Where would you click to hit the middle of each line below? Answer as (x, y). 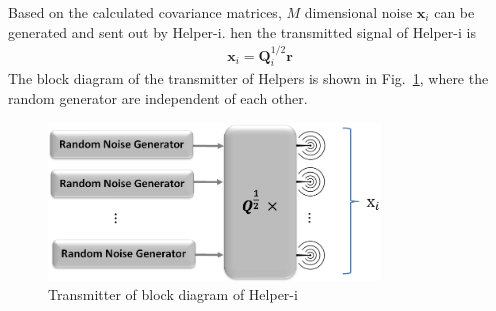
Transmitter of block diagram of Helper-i (173, 294)
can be (454, 12)
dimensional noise (358, 12)
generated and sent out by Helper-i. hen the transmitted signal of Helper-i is (242, 31)
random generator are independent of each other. (158, 98)
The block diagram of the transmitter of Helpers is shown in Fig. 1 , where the (248, 78)
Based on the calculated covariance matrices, (145, 12)
